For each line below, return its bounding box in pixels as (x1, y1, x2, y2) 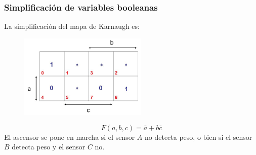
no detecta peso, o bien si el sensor (144, 131, 252, 142)
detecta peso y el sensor (12, 141, 86, 152)
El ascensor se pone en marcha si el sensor (4, 131, 135, 142)
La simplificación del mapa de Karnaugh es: (4, 21, 140, 31)
